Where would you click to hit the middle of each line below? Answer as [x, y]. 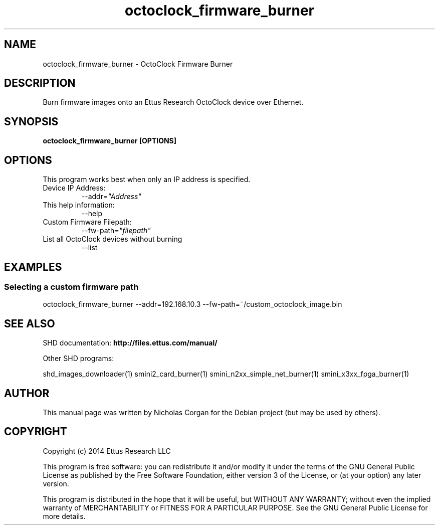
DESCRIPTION [40, 83]
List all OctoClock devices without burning [113, 239]
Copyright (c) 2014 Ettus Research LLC [107, 451]
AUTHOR [27, 393]
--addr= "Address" [111, 197]
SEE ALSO [30, 323]
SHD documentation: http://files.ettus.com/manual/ [130, 343]
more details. [64, 516]
